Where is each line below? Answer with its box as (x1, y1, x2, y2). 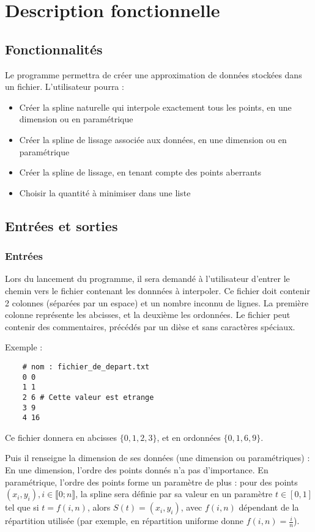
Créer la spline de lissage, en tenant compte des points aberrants (19, 166, 262, 179)
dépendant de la (239, 501, 299, 514)
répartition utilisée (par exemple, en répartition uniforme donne (5, 514, 244, 527)
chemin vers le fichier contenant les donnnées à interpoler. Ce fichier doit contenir (5, 284, 310, 297)
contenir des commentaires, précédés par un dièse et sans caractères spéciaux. (5, 320, 295, 333)
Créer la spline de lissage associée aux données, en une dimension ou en (19, 133, 287, 146)
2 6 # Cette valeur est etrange (22, 393, 154, 402)
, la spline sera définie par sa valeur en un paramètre (75, 487, 273, 500)
